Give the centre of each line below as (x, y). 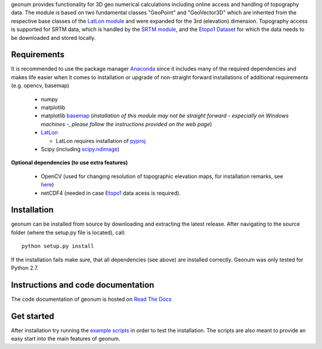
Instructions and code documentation (83, 285)
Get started (32, 316)
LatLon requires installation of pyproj (101, 141)
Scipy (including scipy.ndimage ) (80, 149)
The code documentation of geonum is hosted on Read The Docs (92, 299)
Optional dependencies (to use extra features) (69, 163)
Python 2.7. (25, 268)
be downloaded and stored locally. (53, 38)
